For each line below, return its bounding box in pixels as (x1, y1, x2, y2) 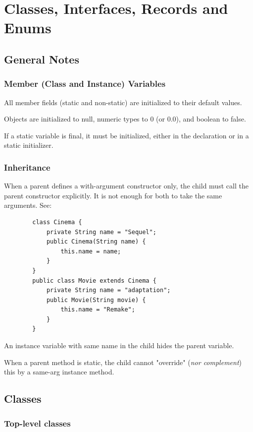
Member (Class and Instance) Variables (4, 77, 166, 90)
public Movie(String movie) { (46, 296, 146, 304)
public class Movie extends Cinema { (32, 277, 156, 284)
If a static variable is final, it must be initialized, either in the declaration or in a (4, 130, 249, 140)
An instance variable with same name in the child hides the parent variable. (4, 340, 234, 351)
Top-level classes (4, 417, 71, 429)
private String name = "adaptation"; (46, 287, 171, 294)
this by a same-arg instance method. (4, 367, 114, 377)
